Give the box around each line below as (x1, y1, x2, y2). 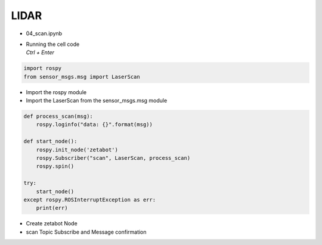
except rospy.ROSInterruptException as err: (23, 196, 156, 203)
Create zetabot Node (26, 220, 78, 227)
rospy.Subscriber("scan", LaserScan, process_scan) (36, 155, 191, 162)
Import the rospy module (26, 88, 86, 95)
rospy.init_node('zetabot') (36, 146, 119, 153)
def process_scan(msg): (23, 113, 94, 120)
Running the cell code (26, 41, 80, 48)
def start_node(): (23, 138, 78, 145)
